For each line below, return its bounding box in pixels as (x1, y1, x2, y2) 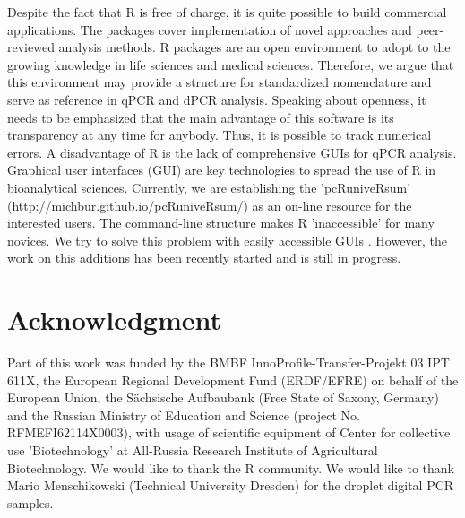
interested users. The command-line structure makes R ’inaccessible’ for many (7, 213, 435, 232)
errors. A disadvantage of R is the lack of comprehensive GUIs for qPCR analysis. (7, 142, 457, 161)
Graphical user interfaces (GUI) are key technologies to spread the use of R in (7, 160, 436, 179)
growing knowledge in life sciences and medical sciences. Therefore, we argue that (7, 55, 454, 73)
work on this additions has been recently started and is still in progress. (7, 248, 401, 267)
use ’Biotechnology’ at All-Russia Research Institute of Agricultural (7, 441, 378, 459)
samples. (7, 493, 54, 512)
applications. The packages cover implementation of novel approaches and (7, 20, 412, 39)
